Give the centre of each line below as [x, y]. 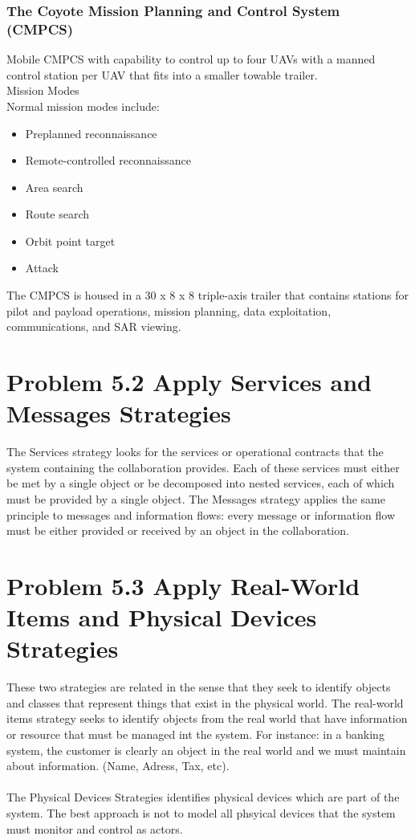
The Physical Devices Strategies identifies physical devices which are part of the [203, 797]
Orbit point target [70, 241]
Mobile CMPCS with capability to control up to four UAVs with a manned [191, 59]
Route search [57, 214]
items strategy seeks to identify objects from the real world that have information [207, 718]
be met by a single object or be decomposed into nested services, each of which [201, 483]
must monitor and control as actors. [95, 828]
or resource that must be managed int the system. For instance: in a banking [195, 734]
